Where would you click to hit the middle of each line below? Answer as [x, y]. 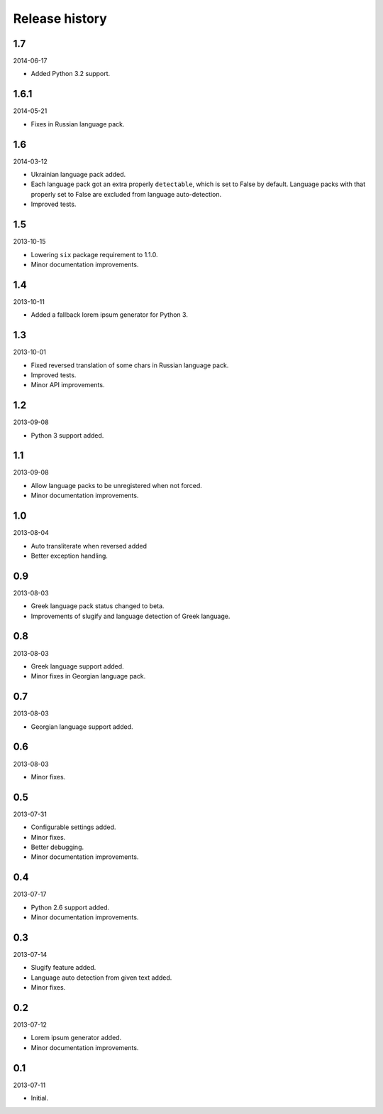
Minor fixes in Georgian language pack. [88, 676]
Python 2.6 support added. [70, 907]
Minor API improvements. [68, 385]
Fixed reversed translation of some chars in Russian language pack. [130, 365]
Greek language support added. [77, 666]
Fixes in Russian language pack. [78, 124]
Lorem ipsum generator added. [76, 1038]
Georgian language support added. [82, 726]
